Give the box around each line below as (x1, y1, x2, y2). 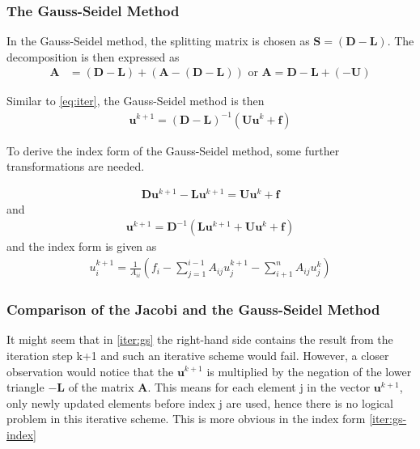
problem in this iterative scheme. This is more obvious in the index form (6, 410, 366, 427)
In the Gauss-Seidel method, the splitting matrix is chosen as (6, 32, 310, 49)
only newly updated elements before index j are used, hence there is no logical (6, 394, 393, 411)
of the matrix (68, 379, 134, 396)
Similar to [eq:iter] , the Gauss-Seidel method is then (6, 92, 265, 109)
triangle (6, 379, 45, 396)
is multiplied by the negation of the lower (206, 362, 412, 379)
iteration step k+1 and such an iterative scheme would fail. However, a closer (6, 346, 389, 363)
